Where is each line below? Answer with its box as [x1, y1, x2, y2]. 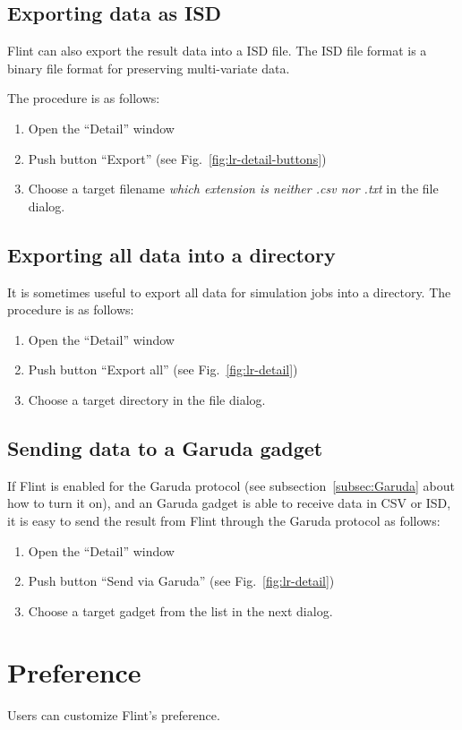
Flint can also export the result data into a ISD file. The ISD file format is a [7, 41, 427, 60]
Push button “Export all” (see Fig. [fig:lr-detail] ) [28, 360, 298, 379]
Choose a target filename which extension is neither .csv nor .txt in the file [28, 179, 439, 198]
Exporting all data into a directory [7, 240, 336, 268]
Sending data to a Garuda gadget [7, 434, 323, 461]
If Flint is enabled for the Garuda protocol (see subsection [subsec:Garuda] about [7, 476, 456, 494]
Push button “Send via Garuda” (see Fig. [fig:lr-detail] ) [28, 571, 335, 590]
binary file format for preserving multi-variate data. [7, 58, 290, 77]
